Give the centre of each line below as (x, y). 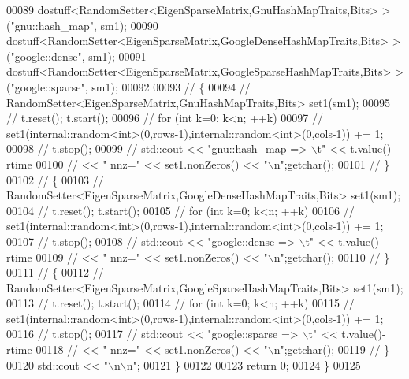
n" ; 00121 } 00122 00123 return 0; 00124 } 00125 (244, 364)
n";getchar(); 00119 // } (332, 349)
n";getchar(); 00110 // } (332, 256)
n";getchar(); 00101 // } (332, 163)
